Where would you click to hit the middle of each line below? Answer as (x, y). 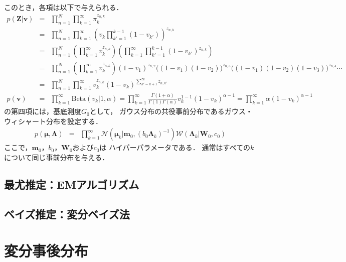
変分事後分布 (46, 251)
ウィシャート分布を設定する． (53, 121)
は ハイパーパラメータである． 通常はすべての (175, 147)
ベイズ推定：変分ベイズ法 (67, 214)
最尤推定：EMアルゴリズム (72, 184)
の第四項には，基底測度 (43, 111)
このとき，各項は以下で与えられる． (64, 7)
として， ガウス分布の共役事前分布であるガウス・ (171, 111)
